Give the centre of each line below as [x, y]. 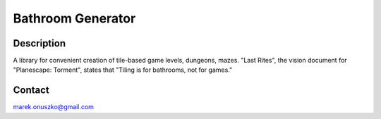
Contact [31, 90]
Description [40, 43]
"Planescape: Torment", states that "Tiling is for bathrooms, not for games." [123, 70]
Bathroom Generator [74, 18]
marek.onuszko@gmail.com [54, 107]
